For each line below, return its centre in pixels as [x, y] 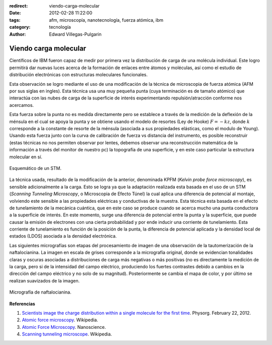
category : [20, 27]
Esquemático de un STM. [36, 168]
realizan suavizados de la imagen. [45, 280]
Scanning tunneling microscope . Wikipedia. [67, 334]
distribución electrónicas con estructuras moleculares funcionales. [79, 75]
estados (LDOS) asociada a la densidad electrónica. [63, 236]
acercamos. [22, 105]
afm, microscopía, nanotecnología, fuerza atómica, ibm [106, 20]
